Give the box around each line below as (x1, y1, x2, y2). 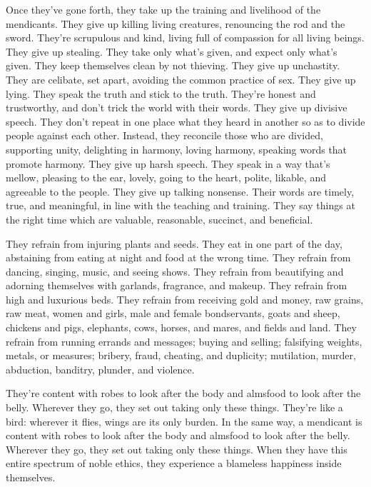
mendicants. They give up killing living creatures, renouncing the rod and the (6, 16, 345, 31)
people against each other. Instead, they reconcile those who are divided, (6, 128, 323, 143)
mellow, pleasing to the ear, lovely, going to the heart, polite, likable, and (6, 170, 326, 185)
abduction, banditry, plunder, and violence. (6, 361, 195, 376)
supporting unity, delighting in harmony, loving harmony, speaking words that (6, 141, 347, 156)
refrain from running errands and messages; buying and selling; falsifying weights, (6, 333, 362, 348)
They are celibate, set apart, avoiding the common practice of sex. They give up (6, 71, 356, 86)
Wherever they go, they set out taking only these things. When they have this (6, 441, 347, 456)
